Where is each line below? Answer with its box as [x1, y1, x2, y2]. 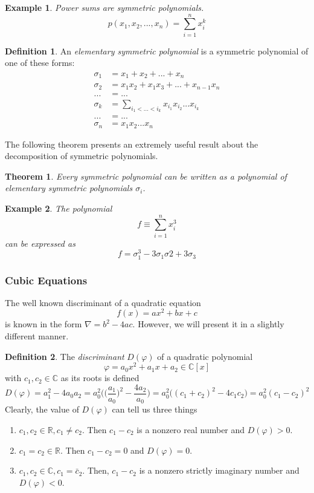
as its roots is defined [60, 371, 139, 384]
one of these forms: [5, 56, 75, 69]
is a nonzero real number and [136, 423, 245, 436]
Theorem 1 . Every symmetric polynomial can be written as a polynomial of [5, 169, 287, 182]
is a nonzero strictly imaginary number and [139, 464, 300, 477]
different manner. [5, 330, 69, 342]
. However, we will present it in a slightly [132, 318, 284, 330]
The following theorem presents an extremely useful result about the [5, 137, 258, 150]
